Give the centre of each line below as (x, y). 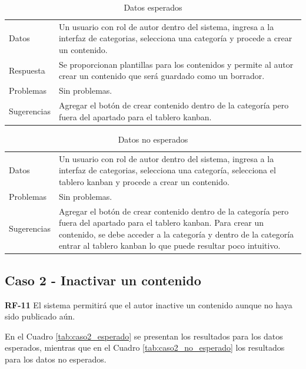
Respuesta (27, 70)
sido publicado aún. (40, 316)
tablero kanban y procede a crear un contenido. (144, 181)
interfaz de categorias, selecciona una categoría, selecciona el (167, 170)
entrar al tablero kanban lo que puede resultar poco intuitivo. (169, 246)
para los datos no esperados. (56, 359)
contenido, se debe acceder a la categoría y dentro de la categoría (176, 234)
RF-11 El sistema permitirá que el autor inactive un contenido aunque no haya (149, 304)
